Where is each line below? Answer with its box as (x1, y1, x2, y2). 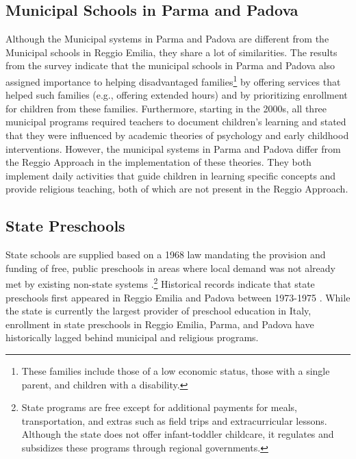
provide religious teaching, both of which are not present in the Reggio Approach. (5, 182, 348, 196)
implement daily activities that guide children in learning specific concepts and (5, 168, 336, 182)
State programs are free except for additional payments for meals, (21, 400, 297, 414)
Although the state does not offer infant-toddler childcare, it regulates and (21, 427, 334, 441)
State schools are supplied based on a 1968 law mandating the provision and (5, 247, 326, 262)
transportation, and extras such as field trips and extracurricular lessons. (21, 413, 327, 427)
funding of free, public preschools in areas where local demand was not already (5, 260, 335, 275)
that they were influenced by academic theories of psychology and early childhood (5, 128, 349, 142)
